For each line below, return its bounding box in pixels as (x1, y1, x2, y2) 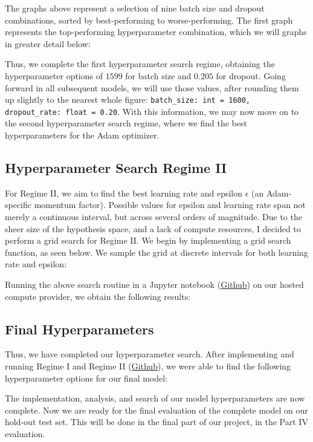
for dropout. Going (216, 69, 286, 82)
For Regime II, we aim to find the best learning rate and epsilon (5, 186, 243, 199)
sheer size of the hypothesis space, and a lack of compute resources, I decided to (5, 222, 301, 235)
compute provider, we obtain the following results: (5, 290, 191, 302)
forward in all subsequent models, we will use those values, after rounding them (5, 81, 299, 94)
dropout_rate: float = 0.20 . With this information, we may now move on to (5, 105, 299, 117)
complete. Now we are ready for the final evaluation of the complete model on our (5, 403, 308, 416)
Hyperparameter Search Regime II (5, 158, 227, 177)
